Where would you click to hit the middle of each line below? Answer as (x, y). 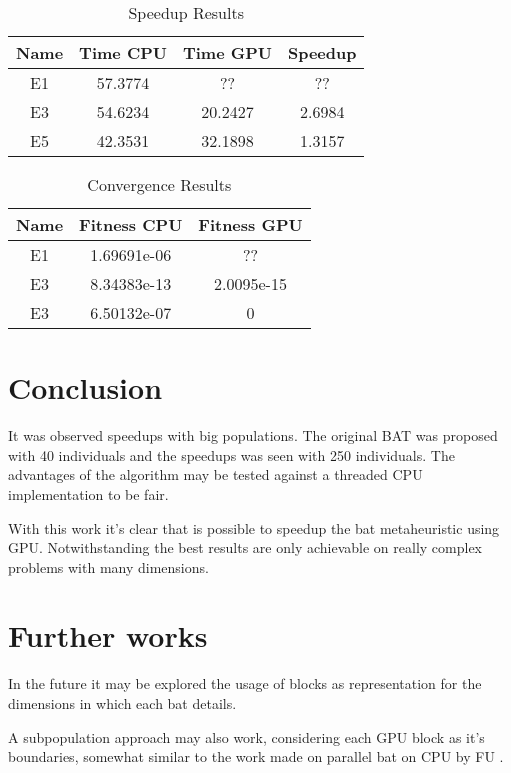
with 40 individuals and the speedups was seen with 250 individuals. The (231, 454)
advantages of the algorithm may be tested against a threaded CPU (215, 474)
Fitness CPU (131, 224)
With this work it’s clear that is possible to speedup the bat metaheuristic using (254, 527)
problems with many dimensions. (108, 566)
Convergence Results (159, 184)
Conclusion (85, 387)
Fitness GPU (250, 224)
